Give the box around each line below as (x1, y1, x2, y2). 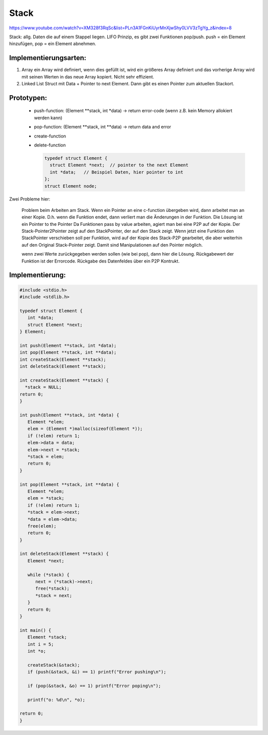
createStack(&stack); (27, 662, 80, 668)
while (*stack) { (27, 572, 69, 578)
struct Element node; (44, 183, 97, 189)
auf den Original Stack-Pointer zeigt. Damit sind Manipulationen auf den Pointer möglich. (21, 242, 203, 248)
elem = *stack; (27, 495, 65, 501)
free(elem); (27, 523, 57, 529)
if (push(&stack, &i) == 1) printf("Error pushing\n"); (27, 669, 166, 675)
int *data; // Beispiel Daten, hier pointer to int (50, 169, 184, 175)
